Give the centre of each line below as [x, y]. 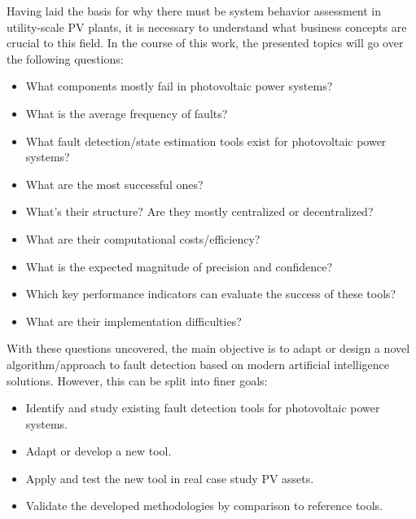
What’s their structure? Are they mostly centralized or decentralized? [199, 211]
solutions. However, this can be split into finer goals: [137, 380]
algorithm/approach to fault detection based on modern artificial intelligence [198, 364]
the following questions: [65, 58]
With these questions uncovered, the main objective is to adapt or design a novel [208, 348]
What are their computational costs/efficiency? [143, 238]
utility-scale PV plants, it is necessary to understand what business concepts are [207, 26]
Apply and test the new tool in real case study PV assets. [170, 478]
